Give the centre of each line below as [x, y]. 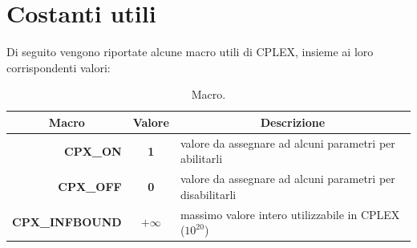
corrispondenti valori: [59, 67]
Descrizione [293, 122]
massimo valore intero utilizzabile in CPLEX [290, 214]
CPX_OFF [90, 186]
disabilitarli [208, 194]
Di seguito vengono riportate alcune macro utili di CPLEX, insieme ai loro [190, 52]
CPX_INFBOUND [67, 222]
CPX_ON [93, 150]
